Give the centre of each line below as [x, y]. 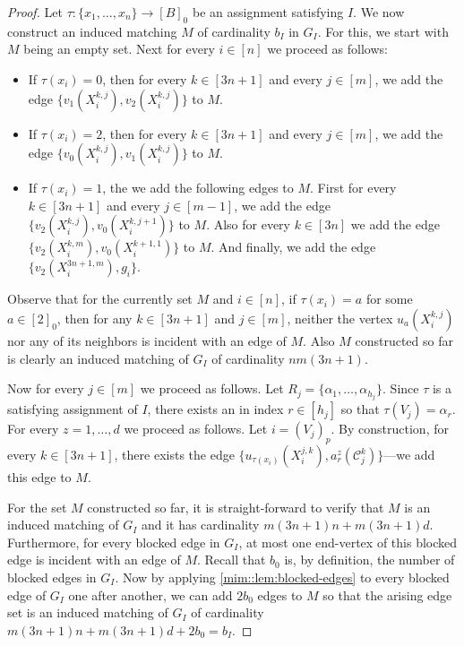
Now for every [46, 388]
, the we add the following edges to [198, 188]
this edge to [39, 477]
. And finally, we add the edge [293, 247]
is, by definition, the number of [369, 560]
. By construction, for [390, 429]
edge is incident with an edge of [94, 560]
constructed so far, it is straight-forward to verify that [236, 507]
